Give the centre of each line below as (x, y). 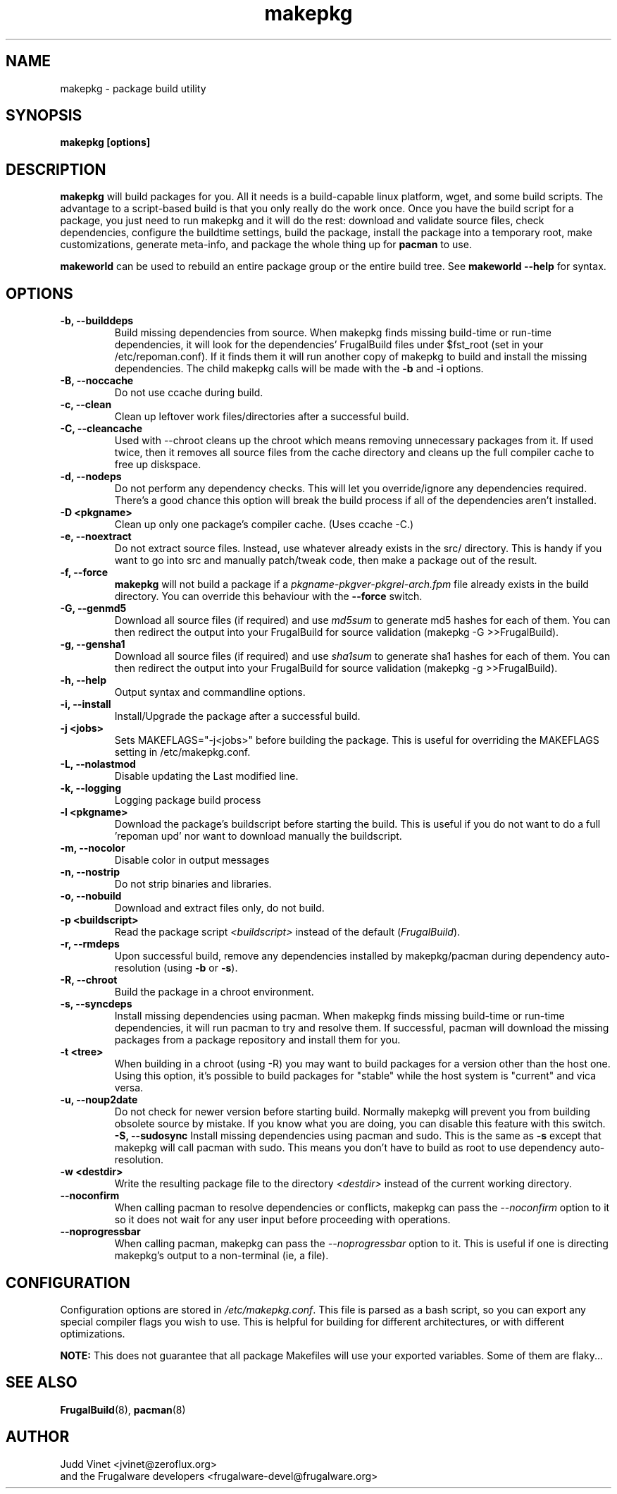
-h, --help (83, 680)
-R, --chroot (89, 980)
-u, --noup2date (99, 1100)
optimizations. (93, 1333)
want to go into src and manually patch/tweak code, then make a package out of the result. (326, 561)
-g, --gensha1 (93, 644)
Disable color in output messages (192, 860)
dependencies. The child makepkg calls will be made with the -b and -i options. (299, 369)
